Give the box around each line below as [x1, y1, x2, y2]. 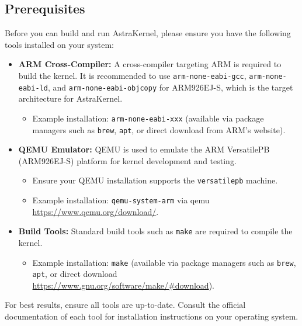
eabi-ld [18, 84, 48, 92]
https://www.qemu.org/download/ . [32, 205, 159, 217]
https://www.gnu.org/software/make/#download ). [32, 279, 214, 291]
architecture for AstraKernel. [18, 92, 123, 105]
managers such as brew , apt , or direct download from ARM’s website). [32, 123, 286, 136]
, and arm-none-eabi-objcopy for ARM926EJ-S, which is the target [47, 81, 293, 93]
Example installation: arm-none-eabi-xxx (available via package [32, 112, 264, 124]
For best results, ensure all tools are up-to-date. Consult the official [5, 299, 246, 311]
